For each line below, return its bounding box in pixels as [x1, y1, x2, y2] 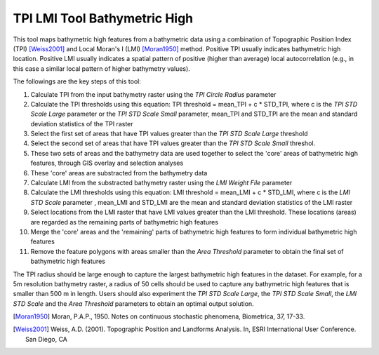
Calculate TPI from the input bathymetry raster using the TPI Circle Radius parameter [30, 90, 277, 98]
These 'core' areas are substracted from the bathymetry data [30, 168, 208, 177]
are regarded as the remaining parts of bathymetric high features [30, 217, 219, 226]
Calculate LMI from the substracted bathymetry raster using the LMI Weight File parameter [30, 179, 293, 187]
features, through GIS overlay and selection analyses [30, 159, 184, 168]
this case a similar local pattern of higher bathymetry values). [13, 64, 191, 73]
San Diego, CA [25, 335, 68, 343]
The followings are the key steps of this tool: [13, 77, 142, 86]
